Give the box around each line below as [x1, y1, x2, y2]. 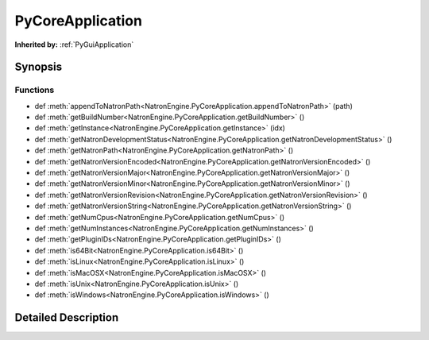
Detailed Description [14, 311, 119, 325]
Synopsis [14, 60, 63, 74]
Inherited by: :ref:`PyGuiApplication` [14, 40, 134, 49]
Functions [14, 84, 55, 95]
